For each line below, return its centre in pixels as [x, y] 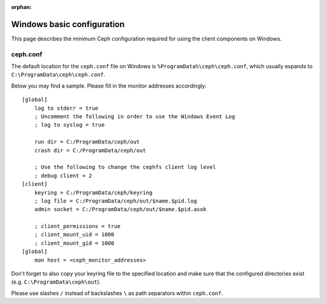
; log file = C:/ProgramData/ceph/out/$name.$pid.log [116, 201]
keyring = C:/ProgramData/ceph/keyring [93, 192]
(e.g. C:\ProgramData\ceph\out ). [56, 282]
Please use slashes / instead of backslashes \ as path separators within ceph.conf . [117, 293]
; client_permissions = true [77, 226]
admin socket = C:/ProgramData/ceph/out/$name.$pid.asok [120, 209]
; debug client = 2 [63, 176]
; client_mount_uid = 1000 [74, 235]
